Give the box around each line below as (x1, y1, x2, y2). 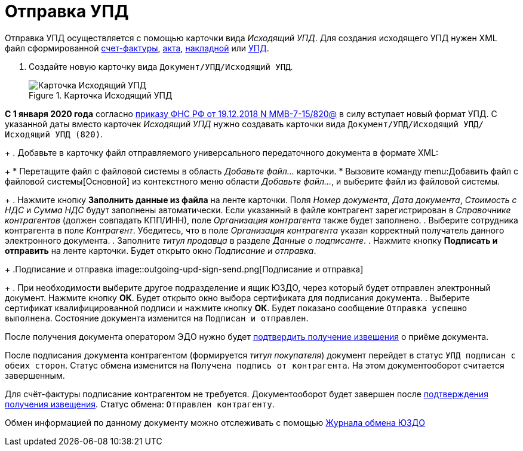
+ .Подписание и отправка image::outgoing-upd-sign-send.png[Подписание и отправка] (5, 263, 364, 274)
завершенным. (5, 370, 65, 381)
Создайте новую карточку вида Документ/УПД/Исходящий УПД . (29, 61, 293, 72)
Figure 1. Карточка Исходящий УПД (29, 90, 173, 100)
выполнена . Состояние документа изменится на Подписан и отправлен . (5, 312, 309, 323)
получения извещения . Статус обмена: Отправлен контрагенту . (5, 398, 275, 409)
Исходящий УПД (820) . (5, 128, 103, 139)
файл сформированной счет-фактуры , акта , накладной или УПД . (5, 42, 269, 53)
